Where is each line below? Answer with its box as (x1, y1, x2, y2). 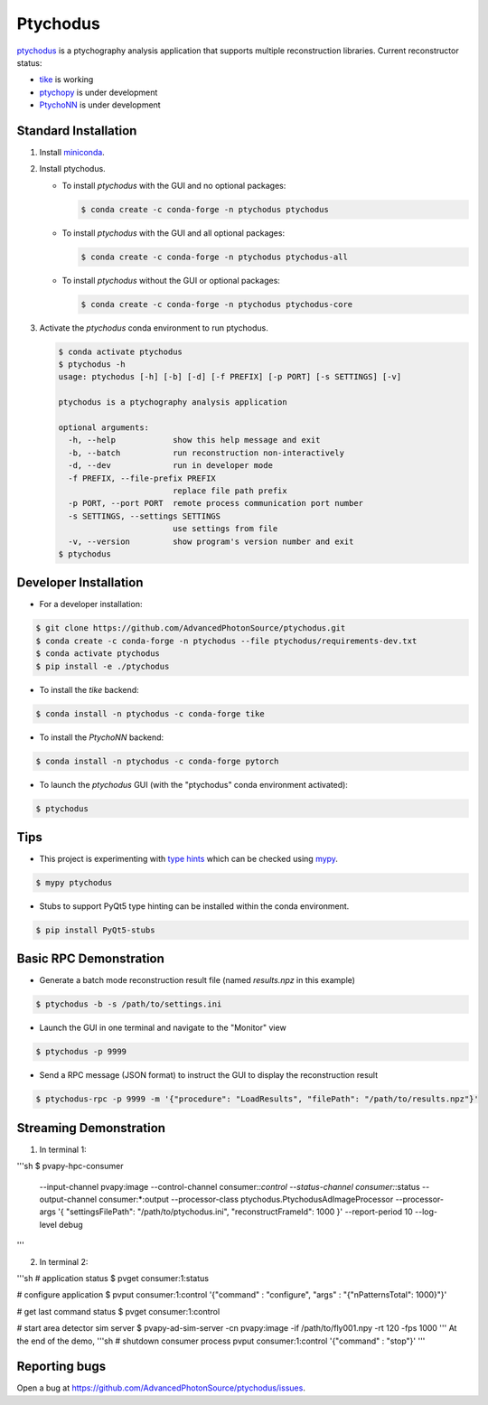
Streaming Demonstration (16, 1120, 166, 1136)
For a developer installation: (39, 599, 143, 610)
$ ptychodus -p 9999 (35, 1046, 127, 1057)
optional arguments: (58, 423, 149, 433)
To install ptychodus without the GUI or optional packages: (61, 275, 280, 286)
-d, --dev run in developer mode (68, 461, 273, 471)
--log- (414, 1206, 438, 1217)
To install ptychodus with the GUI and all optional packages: (61, 227, 285, 239)
